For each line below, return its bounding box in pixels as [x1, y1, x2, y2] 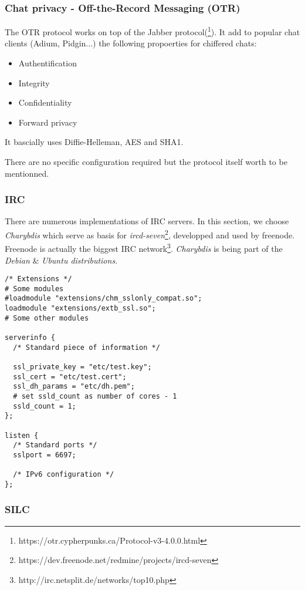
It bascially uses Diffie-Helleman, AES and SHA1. [5, 136, 184, 148]
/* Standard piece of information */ [13, 343, 160, 352]
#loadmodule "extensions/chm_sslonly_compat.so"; [5, 294, 202, 303]
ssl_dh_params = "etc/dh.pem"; [13, 382, 135, 391]
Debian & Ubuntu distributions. [5, 254, 118, 266]
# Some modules [5, 284, 64, 293]
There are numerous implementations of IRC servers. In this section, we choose [5, 215, 289, 227]
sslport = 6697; [13, 450, 76, 459]
